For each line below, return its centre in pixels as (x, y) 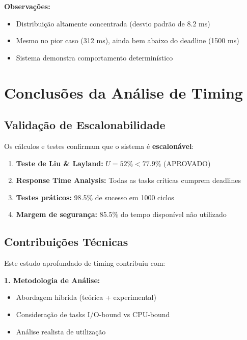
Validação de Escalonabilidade (85, 125)
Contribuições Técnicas (66, 242)
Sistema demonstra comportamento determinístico (94, 57)
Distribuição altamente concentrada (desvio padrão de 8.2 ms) (113, 23)
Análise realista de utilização (61, 331)
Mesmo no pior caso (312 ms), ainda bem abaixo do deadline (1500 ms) (128, 40)
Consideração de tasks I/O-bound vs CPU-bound (93, 314)
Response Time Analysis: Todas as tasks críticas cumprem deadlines (129, 180)
